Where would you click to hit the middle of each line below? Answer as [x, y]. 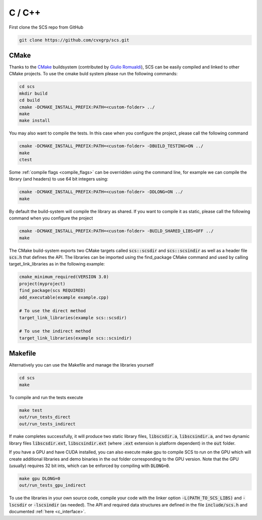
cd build [30, 100]
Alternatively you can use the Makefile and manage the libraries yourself [81, 365]
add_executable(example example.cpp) [64, 297]
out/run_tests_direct [45, 417]
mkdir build [33, 93]
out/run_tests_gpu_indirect [52, 485]
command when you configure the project [51, 218]
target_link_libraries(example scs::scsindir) [75, 338]
